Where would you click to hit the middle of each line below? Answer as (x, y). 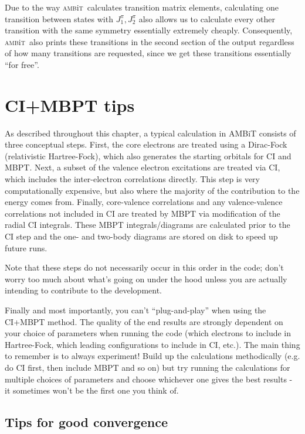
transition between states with (59, 18)
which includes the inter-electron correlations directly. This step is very (132, 179)
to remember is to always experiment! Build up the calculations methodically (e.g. (152, 356)
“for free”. (22, 64)
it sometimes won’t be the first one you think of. (92, 390)
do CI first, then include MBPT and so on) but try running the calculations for (148, 367)
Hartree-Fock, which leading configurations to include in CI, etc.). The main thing (152, 344)
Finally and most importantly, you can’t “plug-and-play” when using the (135, 310)
